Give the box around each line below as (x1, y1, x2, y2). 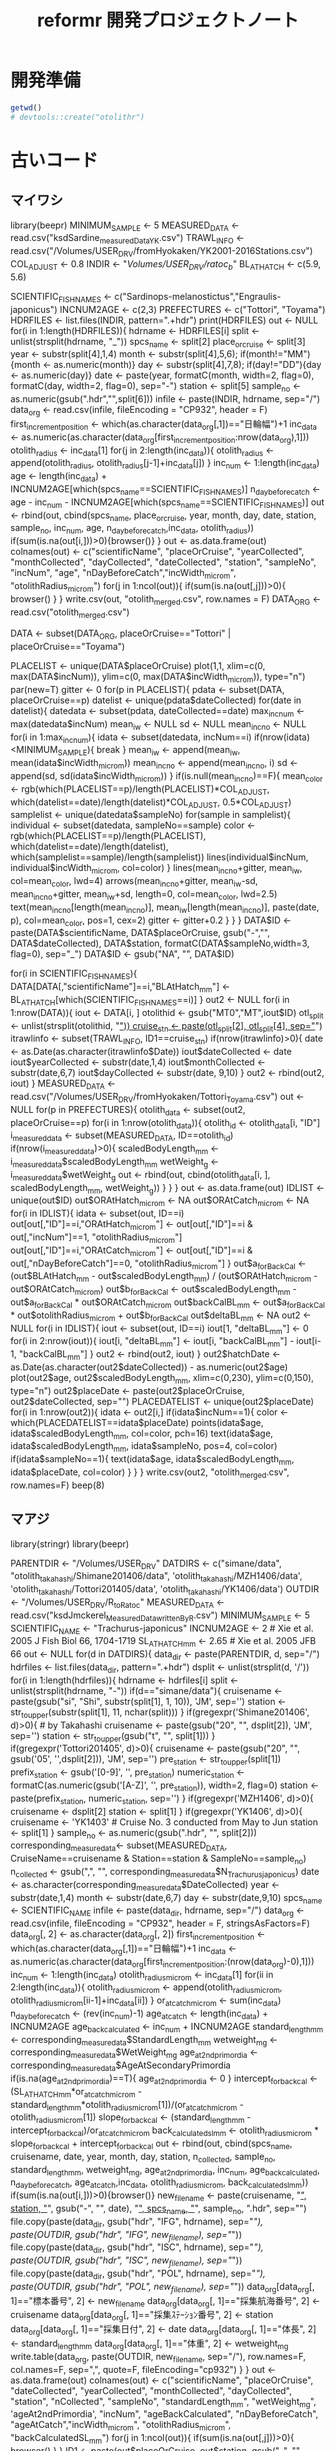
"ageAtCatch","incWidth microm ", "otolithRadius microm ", (10, 2419, 232, 2433)
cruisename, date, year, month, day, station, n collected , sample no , (10, 2150, 277, 2165)
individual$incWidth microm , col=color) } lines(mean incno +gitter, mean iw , (10, 862, 303, 876)
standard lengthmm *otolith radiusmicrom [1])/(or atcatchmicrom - (10, 2098, 244, 2113)
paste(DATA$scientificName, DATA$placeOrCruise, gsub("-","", (10, 927, 271, 939)
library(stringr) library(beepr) (10, 1537, 130, 1550)
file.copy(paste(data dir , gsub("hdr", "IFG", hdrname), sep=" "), (10, 2215, 264, 2230)
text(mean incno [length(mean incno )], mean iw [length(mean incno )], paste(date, (10, 901, 320, 915)
